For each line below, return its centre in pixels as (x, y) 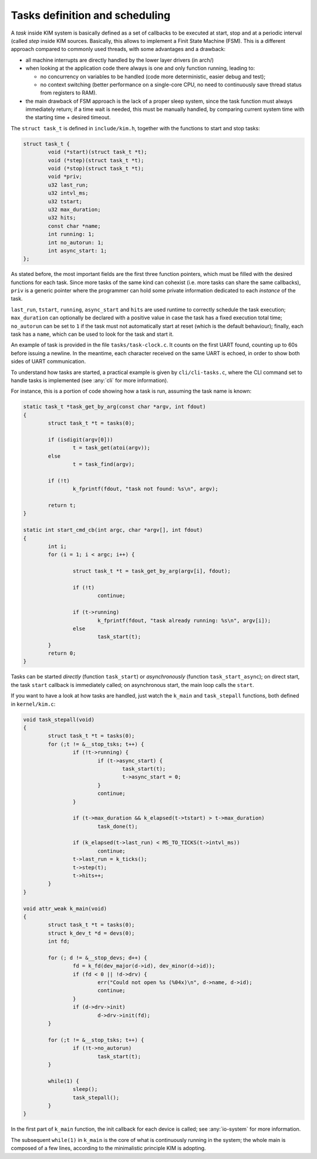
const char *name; (74, 226)
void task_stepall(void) (59, 720)
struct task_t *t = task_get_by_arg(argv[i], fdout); (152, 571)
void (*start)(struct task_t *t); (97, 152)
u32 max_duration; (74, 209)
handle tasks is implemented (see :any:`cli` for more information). (90, 380)
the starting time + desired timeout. (68, 117)
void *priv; (65, 177)
